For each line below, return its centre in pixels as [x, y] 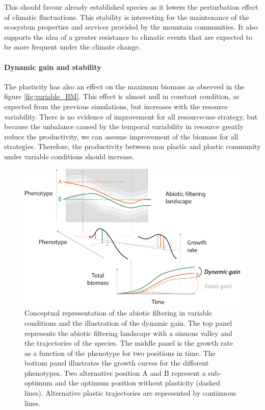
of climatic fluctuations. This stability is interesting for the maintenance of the [127, 17]
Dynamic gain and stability [53, 67]
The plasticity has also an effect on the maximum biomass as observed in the [124, 86]
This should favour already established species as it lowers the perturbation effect [131, 7]
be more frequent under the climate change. [72, 47]
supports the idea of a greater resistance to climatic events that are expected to [128, 37]
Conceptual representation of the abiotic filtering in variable [118, 313]
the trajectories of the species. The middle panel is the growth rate [129, 343]
